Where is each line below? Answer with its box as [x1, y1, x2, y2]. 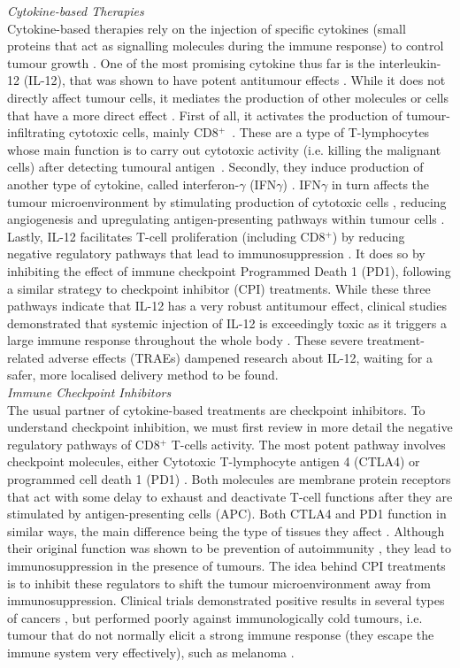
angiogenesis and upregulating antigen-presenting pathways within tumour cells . [7, 210, 445, 228]
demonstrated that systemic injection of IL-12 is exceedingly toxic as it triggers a [7, 313, 447, 332]
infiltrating [7, 123, 65, 142]
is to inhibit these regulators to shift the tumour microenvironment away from [7, 573, 431, 592]
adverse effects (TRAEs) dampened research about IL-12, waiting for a [48, 348, 433, 366]
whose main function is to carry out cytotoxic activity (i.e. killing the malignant [7, 140, 441, 158]
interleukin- [379, 53, 441, 72]
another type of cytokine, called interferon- [7, 174, 240, 193]
